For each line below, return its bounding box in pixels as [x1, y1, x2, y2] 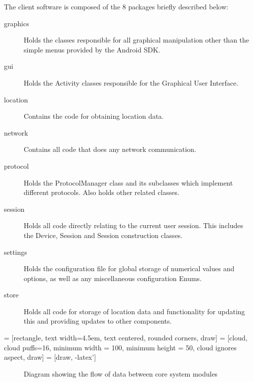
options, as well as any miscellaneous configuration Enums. [24, 273, 202, 283]
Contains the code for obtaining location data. [24, 111, 164, 121]
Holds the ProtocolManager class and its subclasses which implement [24, 177, 233, 188]
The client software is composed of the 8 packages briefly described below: [4, 1, 228, 11]
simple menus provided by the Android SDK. [24, 44, 161, 54]
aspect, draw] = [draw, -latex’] [4, 352, 96, 362]
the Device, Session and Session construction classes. [24, 230, 183, 240]
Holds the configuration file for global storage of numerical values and [24, 263, 235, 274]
